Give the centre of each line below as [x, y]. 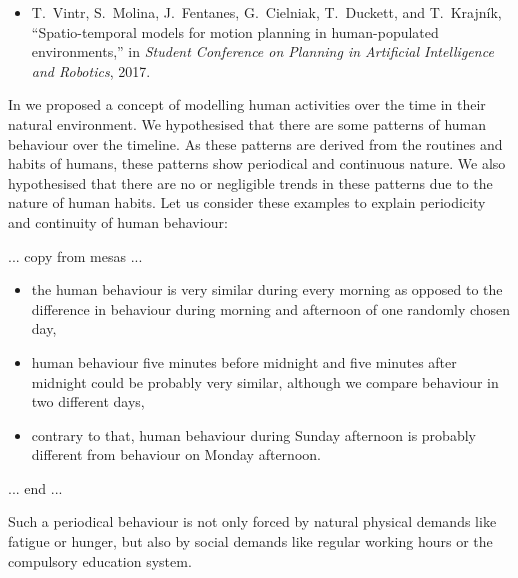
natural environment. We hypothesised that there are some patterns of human [247, 123]
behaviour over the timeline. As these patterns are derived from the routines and [255, 143]
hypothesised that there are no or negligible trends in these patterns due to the [250, 182]
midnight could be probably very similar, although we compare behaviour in [265, 381]
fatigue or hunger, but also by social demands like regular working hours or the [250, 541]
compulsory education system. [100, 560]
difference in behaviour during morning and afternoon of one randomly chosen [271, 308]
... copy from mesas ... [75, 255]
